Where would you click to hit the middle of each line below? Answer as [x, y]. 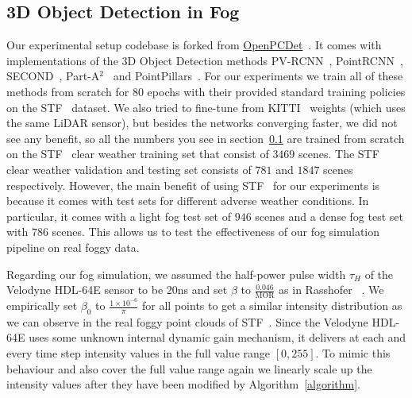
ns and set [202, 290]
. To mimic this [353, 353]
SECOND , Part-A [53, 76]
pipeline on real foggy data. [73, 247]
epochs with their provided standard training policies [276, 91]
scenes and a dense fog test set [329, 216]
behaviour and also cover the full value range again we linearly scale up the [189, 368]
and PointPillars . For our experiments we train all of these [258, 76]
